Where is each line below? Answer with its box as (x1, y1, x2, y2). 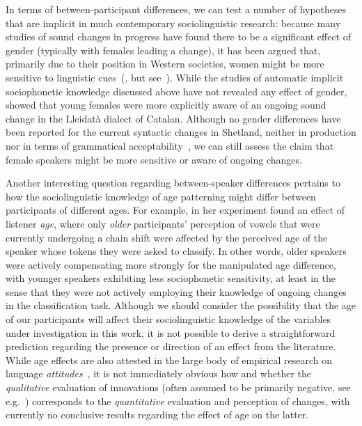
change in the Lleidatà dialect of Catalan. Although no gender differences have (6, 111, 341, 125)
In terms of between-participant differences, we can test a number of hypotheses (6, 2, 347, 16)
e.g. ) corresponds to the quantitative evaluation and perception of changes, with (6, 393, 350, 408)
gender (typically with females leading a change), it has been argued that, (6, 42, 321, 57)
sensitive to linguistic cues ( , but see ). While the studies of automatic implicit (6, 70, 344, 84)
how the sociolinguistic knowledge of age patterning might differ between (6, 189, 316, 203)
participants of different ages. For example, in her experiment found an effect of (6, 203, 345, 217)
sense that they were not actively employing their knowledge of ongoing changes (6, 284, 347, 299)
